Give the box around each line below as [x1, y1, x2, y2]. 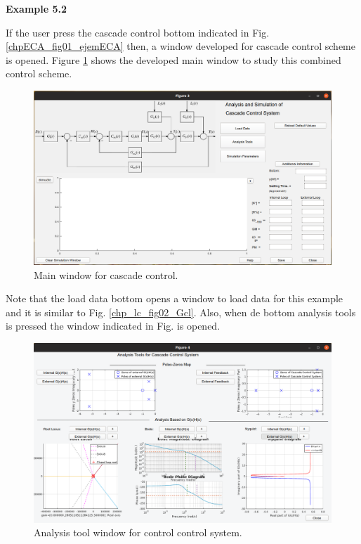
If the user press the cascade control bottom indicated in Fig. [6, 25, 270, 39]
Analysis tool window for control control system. [34, 525, 242, 540]
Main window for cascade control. [34, 267, 178, 282]
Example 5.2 [6, 1, 67, 15]
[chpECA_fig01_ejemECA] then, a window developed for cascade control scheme [6, 39, 355, 53]
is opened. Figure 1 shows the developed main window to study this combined [6, 52, 341, 67]
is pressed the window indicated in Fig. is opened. [6, 318, 221, 333]
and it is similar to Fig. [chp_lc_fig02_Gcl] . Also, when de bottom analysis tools [6, 304, 356, 319]
